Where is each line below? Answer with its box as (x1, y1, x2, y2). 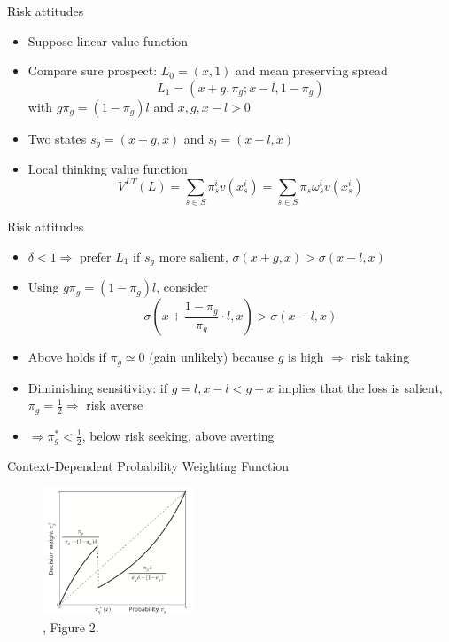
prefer (80, 247, 112, 265)
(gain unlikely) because (149, 348, 275, 366)
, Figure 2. (43, 617, 99, 636)
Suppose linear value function (27, 31, 189, 50)
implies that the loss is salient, (277, 378, 443, 396)
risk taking (351, 348, 410, 366)
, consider (156, 278, 208, 296)
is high (288, 348, 324, 366)
